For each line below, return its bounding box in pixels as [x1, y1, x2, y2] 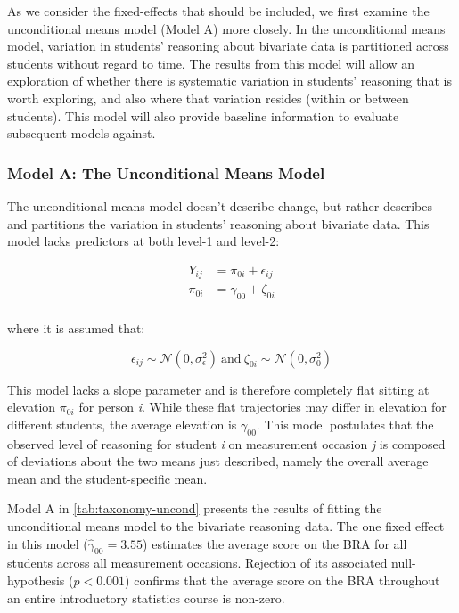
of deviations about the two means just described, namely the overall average [7, 452, 429, 470]
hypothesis [7, 571, 65, 590]
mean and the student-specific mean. [7, 469, 208, 487]
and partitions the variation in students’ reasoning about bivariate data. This [7, 214, 430, 233]
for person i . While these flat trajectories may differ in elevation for [78, 397, 447, 416]
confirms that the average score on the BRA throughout [134, 571, 440, 590]
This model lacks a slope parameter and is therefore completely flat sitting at [7, 380, 430, 398]
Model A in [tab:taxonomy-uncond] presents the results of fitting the [7, 499, 382, 518]
